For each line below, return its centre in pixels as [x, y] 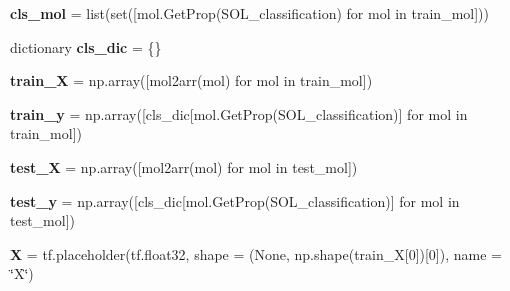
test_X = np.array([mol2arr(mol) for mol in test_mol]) [184, 166]
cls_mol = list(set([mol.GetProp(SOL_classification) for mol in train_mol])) [249, 13]
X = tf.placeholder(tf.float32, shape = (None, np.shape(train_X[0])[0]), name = [256, 253]
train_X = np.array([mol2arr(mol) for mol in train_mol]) [191, 80]
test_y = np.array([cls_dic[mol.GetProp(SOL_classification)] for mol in [235, 200]
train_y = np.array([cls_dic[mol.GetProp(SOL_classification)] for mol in [239, 113]
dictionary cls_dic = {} [86, 46]
